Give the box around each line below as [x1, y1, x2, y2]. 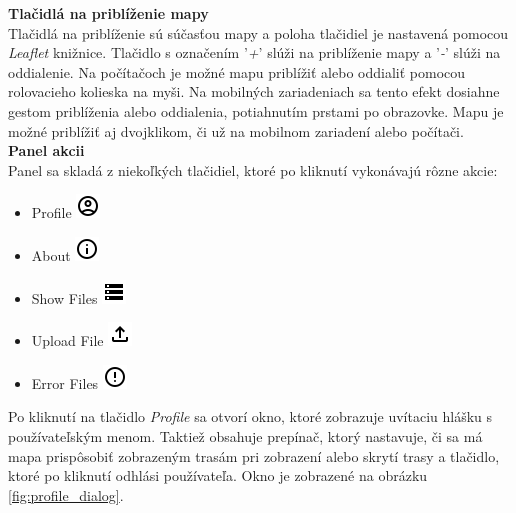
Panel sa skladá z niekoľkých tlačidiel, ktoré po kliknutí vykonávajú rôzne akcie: [8, 159, 498, 180]
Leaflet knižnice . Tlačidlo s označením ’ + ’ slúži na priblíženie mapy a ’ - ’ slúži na [8, 42, 501, 63]
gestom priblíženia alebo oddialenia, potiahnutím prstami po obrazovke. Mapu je [8, 100, 504, 121]
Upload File [31, 330, 104, 351]
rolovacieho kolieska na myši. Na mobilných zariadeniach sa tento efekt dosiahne [8, 81, 500, 102]
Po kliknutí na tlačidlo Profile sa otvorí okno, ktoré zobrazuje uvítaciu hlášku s [8, 406, 493, 427]
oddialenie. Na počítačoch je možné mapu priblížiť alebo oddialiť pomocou [8, 61, 466, 82]
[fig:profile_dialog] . [8, 484, 124, 505]
